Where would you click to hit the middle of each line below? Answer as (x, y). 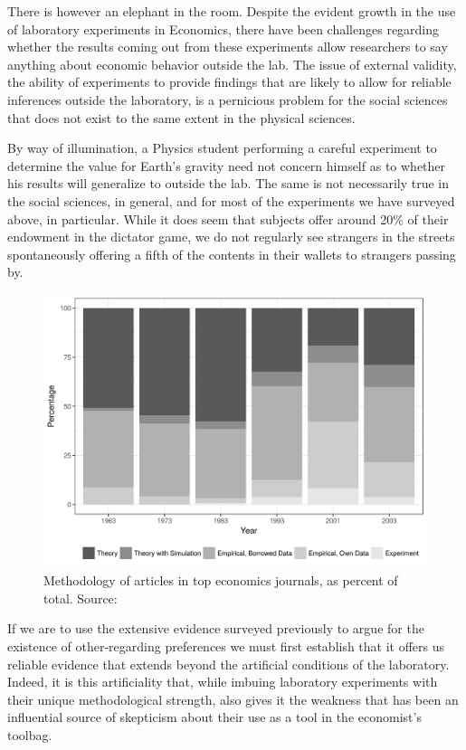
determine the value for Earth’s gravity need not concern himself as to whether (227, 165)
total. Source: (81, 598)
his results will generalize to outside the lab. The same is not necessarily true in (228, 183)
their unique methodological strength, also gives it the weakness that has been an (233, 699)
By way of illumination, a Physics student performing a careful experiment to (222, 148)
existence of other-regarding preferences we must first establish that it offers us (226, 646)
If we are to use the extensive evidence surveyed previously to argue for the (216, 628)
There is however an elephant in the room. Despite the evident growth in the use (232, 11)
